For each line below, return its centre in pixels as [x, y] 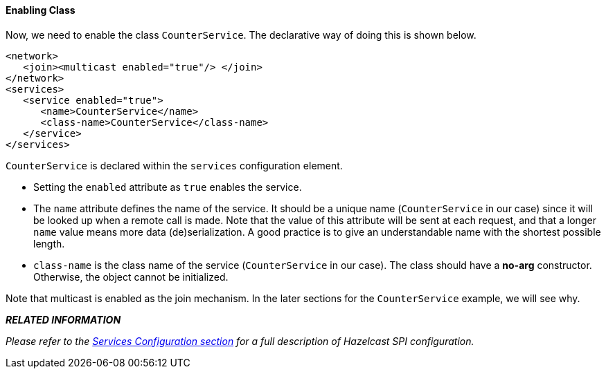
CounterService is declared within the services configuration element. [174, 165]
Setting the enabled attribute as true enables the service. [168, 187]
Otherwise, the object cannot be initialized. [131, 277]
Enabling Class [41, 10]
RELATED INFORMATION [63, 319]
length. [49, 243]
